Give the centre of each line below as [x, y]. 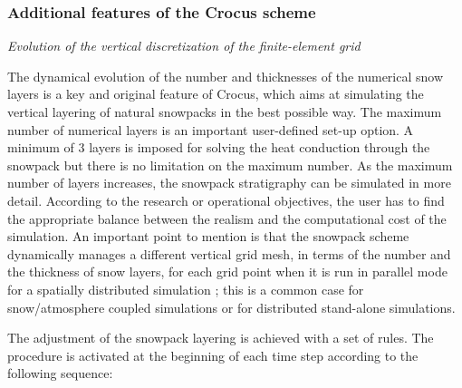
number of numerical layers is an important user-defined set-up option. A [211, 129]
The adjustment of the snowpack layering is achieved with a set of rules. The [221, 338]
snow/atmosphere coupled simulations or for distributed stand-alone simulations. [231, 307]
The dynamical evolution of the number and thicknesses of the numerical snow [226, 76]
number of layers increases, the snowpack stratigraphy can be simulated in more [229, 183]
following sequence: [60, 373]
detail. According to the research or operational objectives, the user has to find [226, 200]
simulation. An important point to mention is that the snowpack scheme [208, 236]
